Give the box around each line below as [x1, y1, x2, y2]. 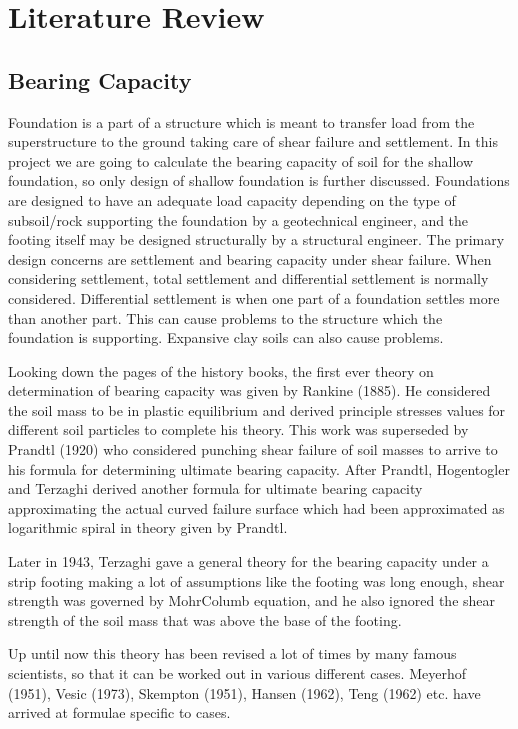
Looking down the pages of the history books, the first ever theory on [8, 360, 434, 381]
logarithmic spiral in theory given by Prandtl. [8, 517, 288, 538]
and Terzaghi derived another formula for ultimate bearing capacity [8, 478, 423, 499]
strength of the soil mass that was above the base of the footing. [8, 609, 402, 630]
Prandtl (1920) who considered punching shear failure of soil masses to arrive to [8, 439, 498, 460]
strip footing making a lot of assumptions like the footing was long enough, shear [8, 570, 505, 591]
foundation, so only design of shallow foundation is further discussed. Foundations [8, 170, 510, 191]
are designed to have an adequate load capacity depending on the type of [8, 189, 456, 210]
